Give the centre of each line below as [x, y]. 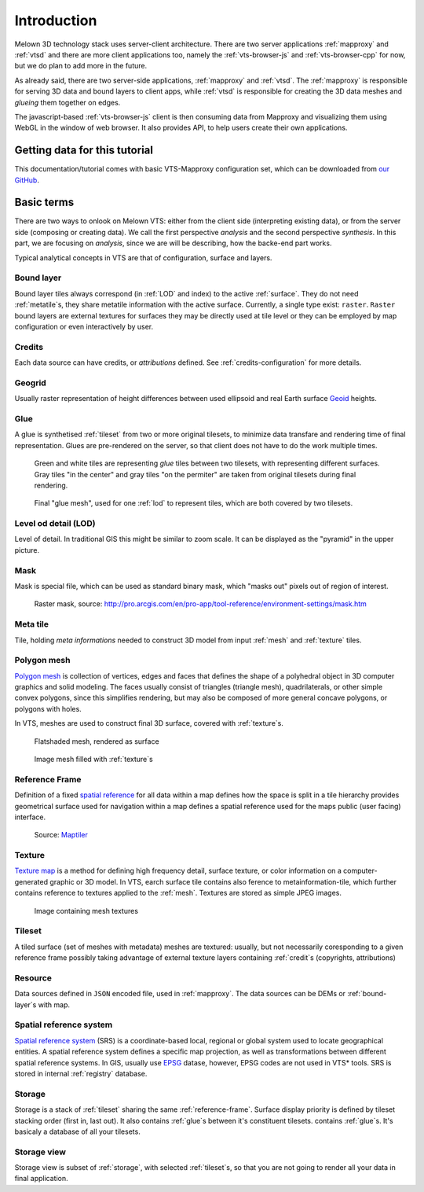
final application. [41, 1179]
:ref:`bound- [367, 994]
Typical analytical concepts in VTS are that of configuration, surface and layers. [143, 258]
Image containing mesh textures [86, 911]
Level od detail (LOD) [55, 524]
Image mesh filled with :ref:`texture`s [93, 760]
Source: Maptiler [61, 835]
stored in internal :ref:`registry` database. [81, 1074]
